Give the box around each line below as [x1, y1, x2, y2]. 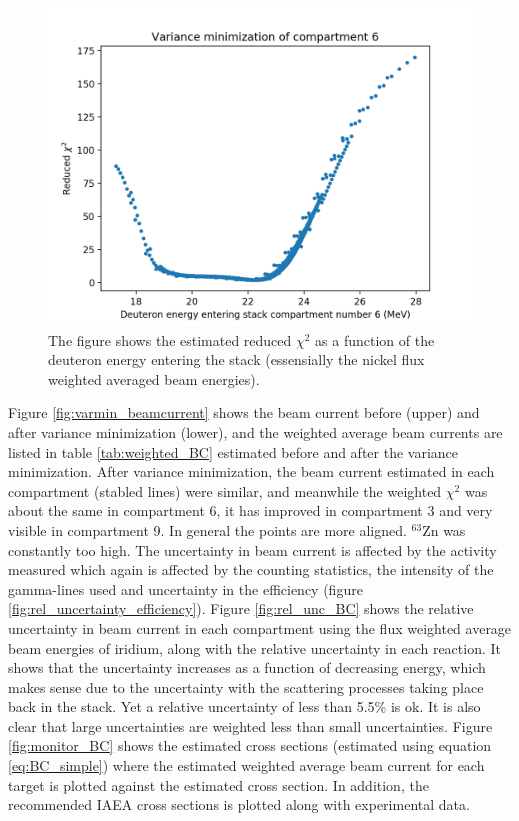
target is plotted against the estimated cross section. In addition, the [8, 774, 429, 795]
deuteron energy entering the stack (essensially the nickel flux [48, 349, 425, 370]
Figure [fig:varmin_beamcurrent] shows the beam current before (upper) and [8, 402, 480, 423]
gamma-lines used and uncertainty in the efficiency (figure [8, 578, 363, 599]
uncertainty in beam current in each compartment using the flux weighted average [8, 617, 512, 638]
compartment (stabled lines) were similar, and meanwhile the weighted [8, 480, 442, 501]
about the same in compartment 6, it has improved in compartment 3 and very [8, 500, 493, 521]
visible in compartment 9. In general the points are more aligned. [8, 519, 407, 540]
